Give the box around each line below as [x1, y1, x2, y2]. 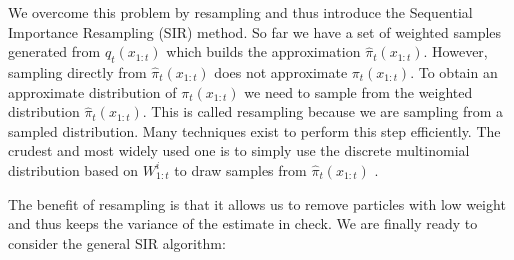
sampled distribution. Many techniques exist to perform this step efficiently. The [8, 120, 501, 141]
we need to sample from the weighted [244, 81, 473, 102]
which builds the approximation [166, 41, 361, 62]
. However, [423, 41, 488, 62]
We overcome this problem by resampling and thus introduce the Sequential [8, 2, 473, 22]
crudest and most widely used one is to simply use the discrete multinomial [8, 140, 470, 161]
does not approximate [214, 61, 348, 82]
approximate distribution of [8, 81, 177, 102]
